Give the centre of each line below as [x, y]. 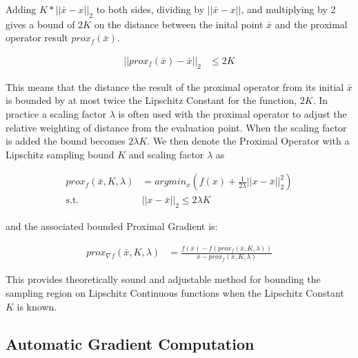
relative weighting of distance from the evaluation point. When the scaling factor [176, 127]
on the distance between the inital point [179, 24]
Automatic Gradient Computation [130, 343]
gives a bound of [40, 24]
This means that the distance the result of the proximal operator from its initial [175, 86]
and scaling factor [166, 154]
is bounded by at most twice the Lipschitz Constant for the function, [151, 100]
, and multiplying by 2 [288, 9]
